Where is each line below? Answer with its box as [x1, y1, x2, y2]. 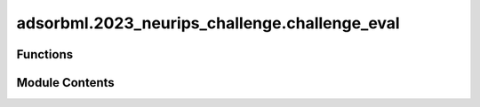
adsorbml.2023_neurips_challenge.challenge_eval [16, 13, 400, 33]
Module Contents [16, 75, 115, 90]
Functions [16, 47, 74, 62]
